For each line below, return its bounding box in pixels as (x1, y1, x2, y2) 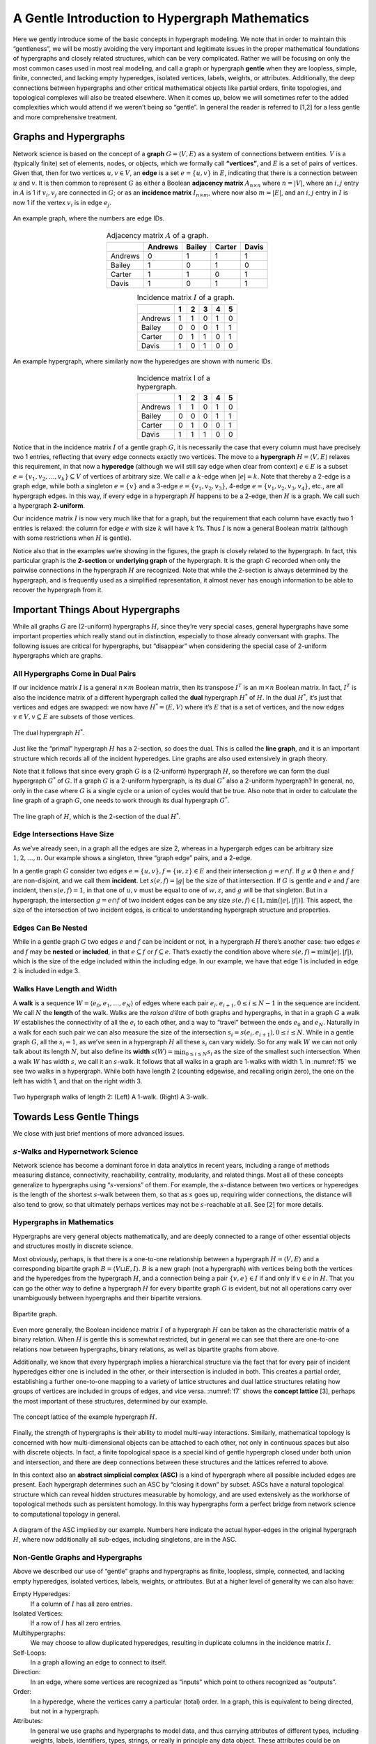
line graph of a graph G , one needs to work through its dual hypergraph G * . (13, 795, 230, 805)
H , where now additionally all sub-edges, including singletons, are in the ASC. (13, 1535, 237, 1544)
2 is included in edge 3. (13, 967, 80, 975)
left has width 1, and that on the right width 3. (13, 1076, 143, 1085)
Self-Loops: (13, 1648, 47, 1657)
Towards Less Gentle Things (13, 1111, 139, 1122)
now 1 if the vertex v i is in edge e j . (13, 198, 111, 209)
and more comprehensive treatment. (13, 112, 118, 121)
